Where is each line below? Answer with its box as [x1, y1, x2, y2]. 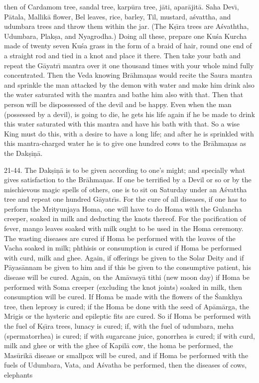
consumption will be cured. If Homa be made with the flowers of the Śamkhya [4, 291, 243, 302]
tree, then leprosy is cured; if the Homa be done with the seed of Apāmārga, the [4, 301, 249, 311]
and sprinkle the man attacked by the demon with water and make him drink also [4, 79, 255, 90]
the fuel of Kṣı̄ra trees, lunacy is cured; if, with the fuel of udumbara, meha [4, 321, 234, 331]
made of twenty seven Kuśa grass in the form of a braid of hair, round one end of [4, 40, 252, 51]
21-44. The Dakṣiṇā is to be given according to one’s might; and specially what [4, 164, 246, 175]
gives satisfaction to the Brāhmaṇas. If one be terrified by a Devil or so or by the [4, 174, 252, 185]
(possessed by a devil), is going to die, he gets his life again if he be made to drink [4, 109, 255, 119]
